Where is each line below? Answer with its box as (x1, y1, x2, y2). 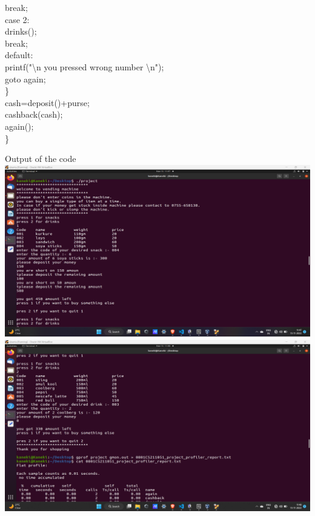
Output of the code (5, 152, 76, 165)
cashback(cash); (5, 108, 63, 121)
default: (5, 49, 33, 61)
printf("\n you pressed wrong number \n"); (5, 60, 164, 73)
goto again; (5, 72, 46, 85)
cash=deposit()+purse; (5, 96, 90, 109)
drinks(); (5, 25, 37, 38)
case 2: (5, 13, 30, 25)
